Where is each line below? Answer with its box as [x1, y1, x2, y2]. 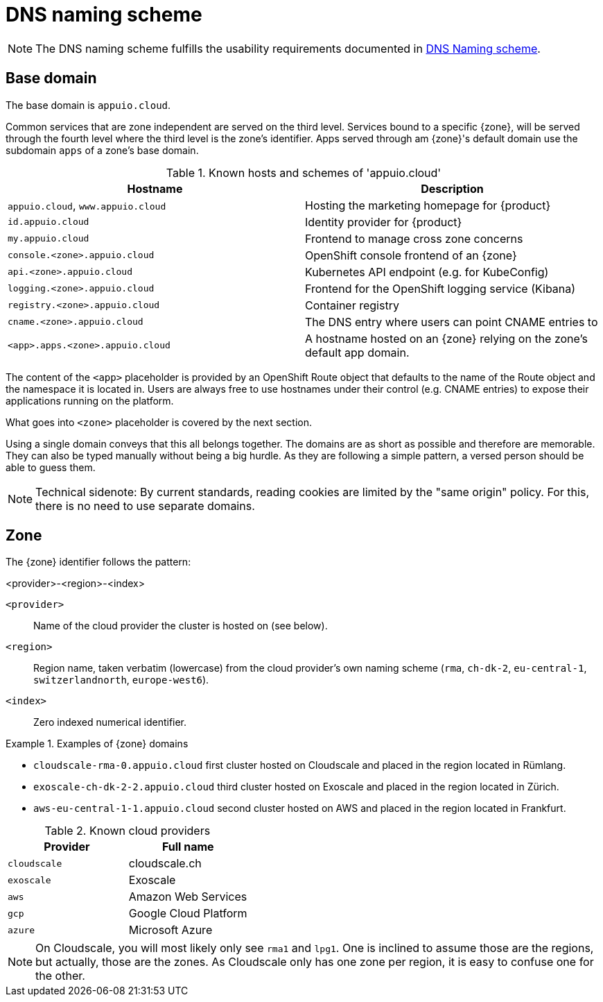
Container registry [305, 298, 399, 312]
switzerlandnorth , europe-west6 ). [33, 674, 209, 686]
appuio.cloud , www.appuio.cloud [8, 198, 166, 212]
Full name [161, 840, 214, 854]
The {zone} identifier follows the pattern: [6, 556, 191, 568]
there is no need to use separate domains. [35, 498, 255, 513]
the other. [35, 969, 85, 983]
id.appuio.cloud [8, 216, 89, 228]
